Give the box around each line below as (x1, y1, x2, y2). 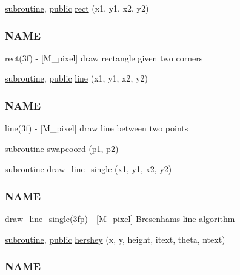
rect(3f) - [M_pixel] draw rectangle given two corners (5, 51, 203, 64)
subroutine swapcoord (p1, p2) (5, 142, 119, 155)
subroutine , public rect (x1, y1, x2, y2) (5, 2, 149, 14)
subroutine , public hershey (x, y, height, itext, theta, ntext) (5, 232, 225, 245)
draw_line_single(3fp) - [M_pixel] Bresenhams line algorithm (5, 212, 235, 225)
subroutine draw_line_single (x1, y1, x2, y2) (5, 162, 172, 175)
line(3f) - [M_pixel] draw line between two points (5, 122, 188, 134)
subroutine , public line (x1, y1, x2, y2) (5, 72, 148, 85)
